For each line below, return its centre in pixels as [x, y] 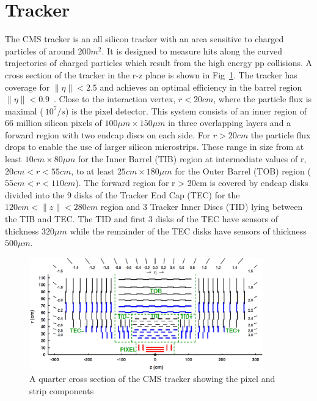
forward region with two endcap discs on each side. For [108, 134]
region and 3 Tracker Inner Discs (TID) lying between [202, 207]
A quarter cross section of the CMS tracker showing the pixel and [152, 379]
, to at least [93, 171]
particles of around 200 [48, 51]
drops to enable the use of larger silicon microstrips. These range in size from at [155, 147]
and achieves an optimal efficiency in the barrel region [201, 87]
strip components [62, 390]
